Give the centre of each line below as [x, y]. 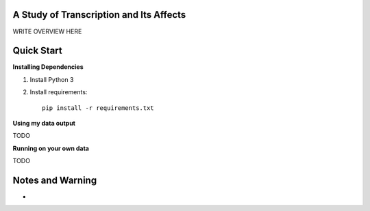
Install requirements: [59, 92]
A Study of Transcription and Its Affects [99, 15]
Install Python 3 [52, 79]
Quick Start [37, 51]
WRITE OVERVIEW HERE [47, 31]
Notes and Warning [55, 180]
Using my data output [44, 123]
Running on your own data [51, 148]
